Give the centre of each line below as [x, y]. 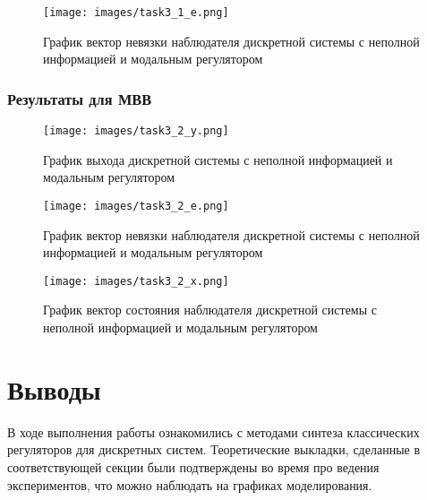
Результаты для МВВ [80, 98]
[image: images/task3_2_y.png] [136, 131]
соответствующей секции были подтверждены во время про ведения [193, 466]
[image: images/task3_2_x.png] [136, 281]
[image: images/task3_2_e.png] [136, 206]
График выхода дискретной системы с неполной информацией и [218, 159]
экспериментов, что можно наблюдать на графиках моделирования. [190, 484]
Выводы [54, 388]
